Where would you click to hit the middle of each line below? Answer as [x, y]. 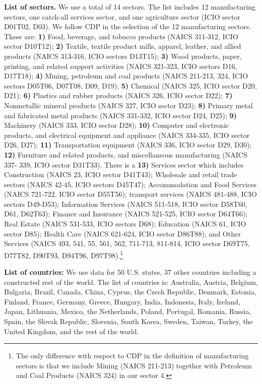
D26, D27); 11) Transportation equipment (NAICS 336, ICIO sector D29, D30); [128, 145]
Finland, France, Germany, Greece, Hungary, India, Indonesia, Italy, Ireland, [122, 301]
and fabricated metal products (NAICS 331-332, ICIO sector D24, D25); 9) [120, 115]
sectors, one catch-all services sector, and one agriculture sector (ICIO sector [122, 16]
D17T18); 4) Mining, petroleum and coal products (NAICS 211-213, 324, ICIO [126, 76]
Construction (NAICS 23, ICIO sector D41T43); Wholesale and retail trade [121, 174]
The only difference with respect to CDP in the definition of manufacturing [132, 356]
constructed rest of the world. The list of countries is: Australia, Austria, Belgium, [131, 282]
